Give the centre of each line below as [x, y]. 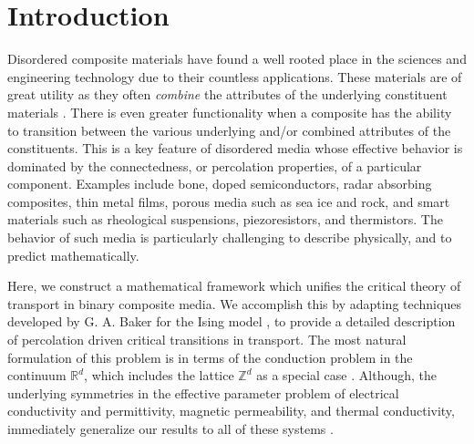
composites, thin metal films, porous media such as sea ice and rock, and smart [229, 201]
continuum [37, 375]
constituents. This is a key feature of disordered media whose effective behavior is [235, 148]
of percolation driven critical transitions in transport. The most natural [207, 340]
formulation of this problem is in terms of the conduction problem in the [210, 357]
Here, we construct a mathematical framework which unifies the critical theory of [234, 286]
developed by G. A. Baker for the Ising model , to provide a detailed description [232, 321]
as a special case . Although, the [346, 375]
